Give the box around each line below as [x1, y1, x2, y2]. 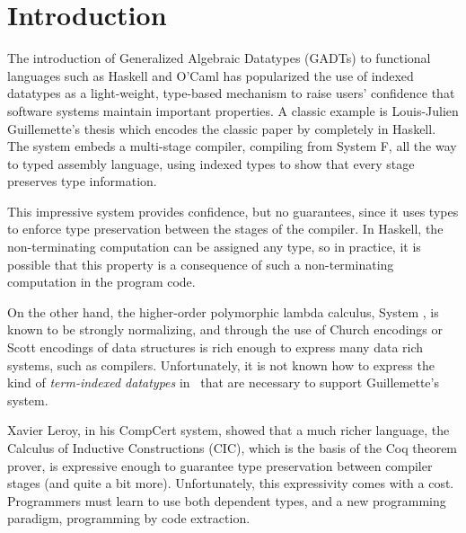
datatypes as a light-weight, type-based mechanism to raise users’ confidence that [7, 84, 455, 102]
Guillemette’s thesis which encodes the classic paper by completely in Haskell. [7, 119, 436, 138]
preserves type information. [7, 172, 157, 191]
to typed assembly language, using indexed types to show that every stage [7, 154, 415, 173]
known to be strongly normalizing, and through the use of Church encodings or [7, 320, 444, 339]
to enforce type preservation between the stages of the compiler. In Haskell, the [7, 219, 444, 238]
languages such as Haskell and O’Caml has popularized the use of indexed [7, 66, 414, 84]
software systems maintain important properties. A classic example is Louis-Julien [7, 101, 459, 120]
